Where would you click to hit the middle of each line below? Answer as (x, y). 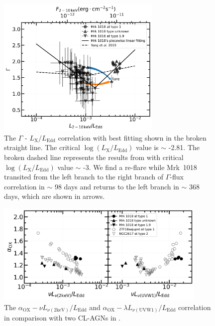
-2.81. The (184, 147)
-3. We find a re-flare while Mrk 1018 (140, 167)
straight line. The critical (42, 147)
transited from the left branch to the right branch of (84, 177)
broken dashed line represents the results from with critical (94, 157)
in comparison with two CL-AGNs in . (62, 318)
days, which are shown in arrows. (54, 196)
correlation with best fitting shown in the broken (132, 137)
